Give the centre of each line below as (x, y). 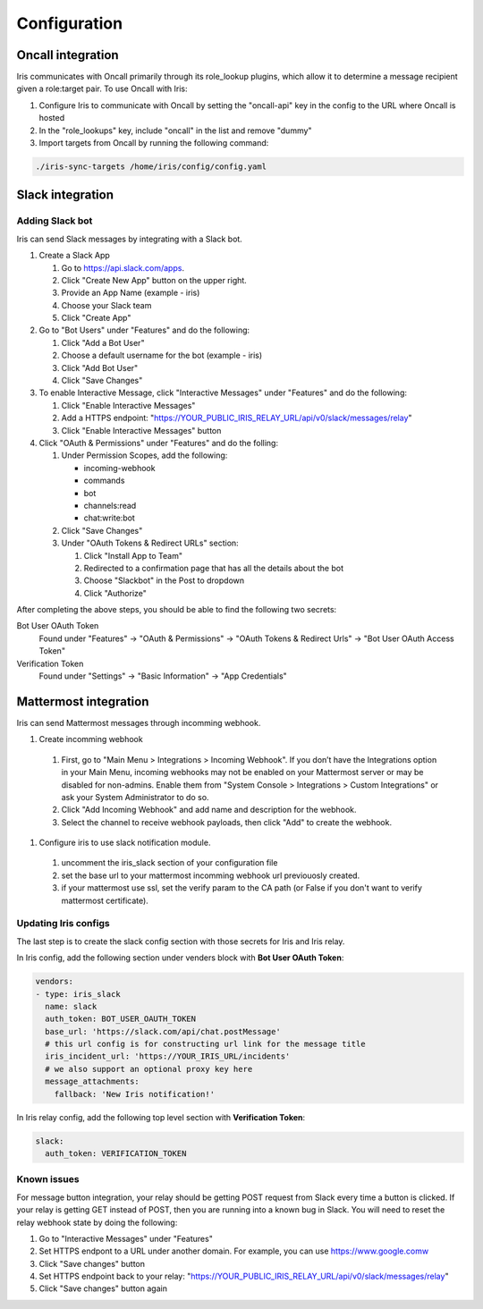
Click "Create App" (96, 318)
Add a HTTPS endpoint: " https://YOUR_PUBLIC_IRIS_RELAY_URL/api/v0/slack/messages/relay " (237, 418)
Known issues (48, 1179)
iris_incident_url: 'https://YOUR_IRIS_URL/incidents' (168, 1056)
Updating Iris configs (64, 924)
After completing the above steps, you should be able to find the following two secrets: (177, 610)
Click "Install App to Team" (133, 555)
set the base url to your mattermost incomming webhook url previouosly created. (211, 875)
